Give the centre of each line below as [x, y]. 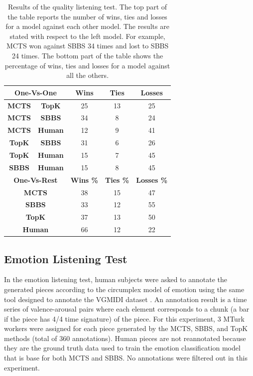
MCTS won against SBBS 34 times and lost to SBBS [87, 46]
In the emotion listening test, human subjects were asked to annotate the [116, 279]
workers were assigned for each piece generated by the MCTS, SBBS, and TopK [126, 328]
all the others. [88, 75]
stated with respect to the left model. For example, [87, 36]
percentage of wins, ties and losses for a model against [87, 65]
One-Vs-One [36, 92]
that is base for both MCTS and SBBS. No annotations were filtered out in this [126, 358]
